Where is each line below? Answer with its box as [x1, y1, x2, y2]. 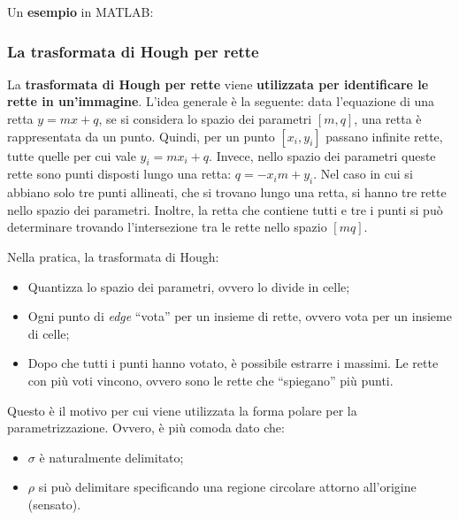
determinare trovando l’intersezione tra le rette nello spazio [7, 218, 327, 236]
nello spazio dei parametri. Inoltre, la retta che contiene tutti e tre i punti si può [7, 200, 443, 218]
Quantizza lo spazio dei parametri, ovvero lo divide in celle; [27, 277, 350, 295]
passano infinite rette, [325, 126, 443, 145]
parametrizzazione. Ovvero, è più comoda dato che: [7, 418, 285, 437]
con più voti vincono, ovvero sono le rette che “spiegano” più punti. [27, 371, 394, 389]
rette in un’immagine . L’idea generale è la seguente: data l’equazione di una [7, 92, 435, 111]
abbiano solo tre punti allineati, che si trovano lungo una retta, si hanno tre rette [7, 183, 447, 202]
